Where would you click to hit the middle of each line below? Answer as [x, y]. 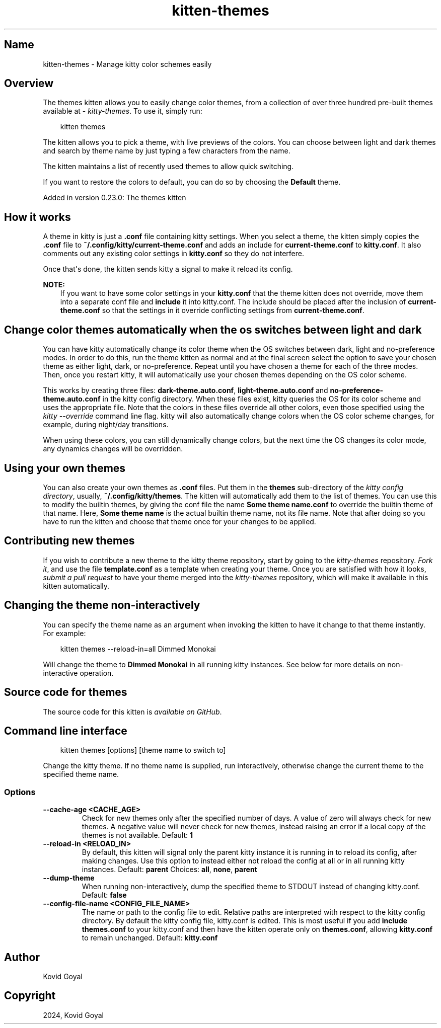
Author [22, 957]
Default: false [104, 895]
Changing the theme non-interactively [102, 605]
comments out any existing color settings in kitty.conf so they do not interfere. [173, 254]
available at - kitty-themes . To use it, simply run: [123, 111]
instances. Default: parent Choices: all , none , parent [169, 869]
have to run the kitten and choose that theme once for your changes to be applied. [179, 521]
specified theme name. [81, 774]
